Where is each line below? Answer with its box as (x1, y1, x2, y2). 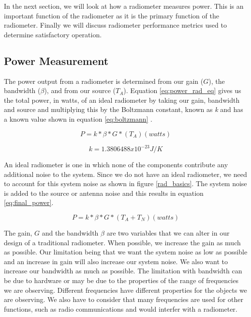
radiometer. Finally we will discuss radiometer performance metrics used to (4, 20, 227, 30)
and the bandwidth (42, 228, 99, 238)
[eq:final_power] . (4, 197, 54, 207)
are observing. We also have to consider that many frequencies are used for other (4, 294, 243, 304)
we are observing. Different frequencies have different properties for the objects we (4, 285, 247, 295)
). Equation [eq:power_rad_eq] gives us (123, 85, 241, 95)
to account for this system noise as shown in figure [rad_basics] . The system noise (4, 178, 247, 189)
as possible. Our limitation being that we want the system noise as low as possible (4, 247, 248, 257)
